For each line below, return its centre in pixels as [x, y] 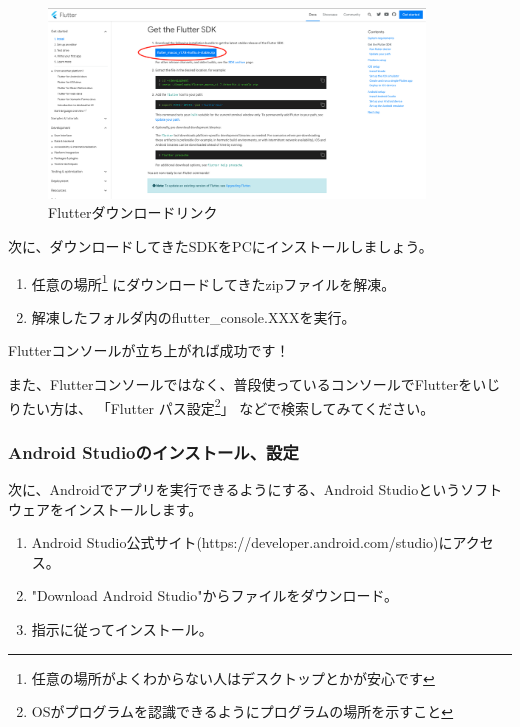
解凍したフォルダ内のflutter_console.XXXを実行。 [193, 316]
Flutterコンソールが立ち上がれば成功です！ [149, 350]
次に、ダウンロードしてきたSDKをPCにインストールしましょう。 [220, 246]
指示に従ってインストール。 [122, 629]
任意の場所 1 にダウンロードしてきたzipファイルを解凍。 [213, 282]
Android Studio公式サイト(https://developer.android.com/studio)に [242, 542]
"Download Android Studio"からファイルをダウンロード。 [215, 595]
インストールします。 [133, 508]
